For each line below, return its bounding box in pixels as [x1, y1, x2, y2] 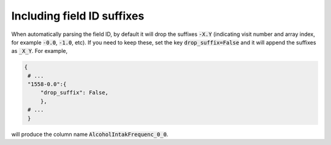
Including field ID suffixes [11, 9, 145, 23]
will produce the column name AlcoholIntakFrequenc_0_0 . [11, 130, 169, 138]
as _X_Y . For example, [11, 48, 67, 55]
